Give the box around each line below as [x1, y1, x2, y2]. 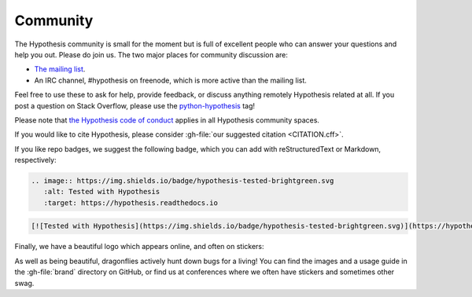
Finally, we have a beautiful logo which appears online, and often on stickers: [14, 242, 264, 251]
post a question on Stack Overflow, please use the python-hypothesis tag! [14, 101, 256, 110]
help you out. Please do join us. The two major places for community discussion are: [14, 49, 289, 59]
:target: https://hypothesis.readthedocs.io [43, 198, 218, 207]
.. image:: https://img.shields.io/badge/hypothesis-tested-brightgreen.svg [31, 177, 334, 185]
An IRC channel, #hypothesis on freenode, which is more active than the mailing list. [34, 75, 307, 85]
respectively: [14, 156, 57, 165]
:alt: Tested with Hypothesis [43, 187, 160, 196]
